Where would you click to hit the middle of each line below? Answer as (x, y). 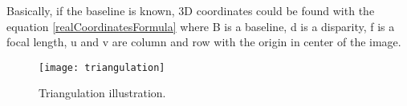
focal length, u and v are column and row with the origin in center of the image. (204, 42)
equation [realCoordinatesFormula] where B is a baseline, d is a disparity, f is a (201, 26)
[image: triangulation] (102, 67)
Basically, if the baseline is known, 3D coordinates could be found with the (191, 10)
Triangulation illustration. (102, 93)
